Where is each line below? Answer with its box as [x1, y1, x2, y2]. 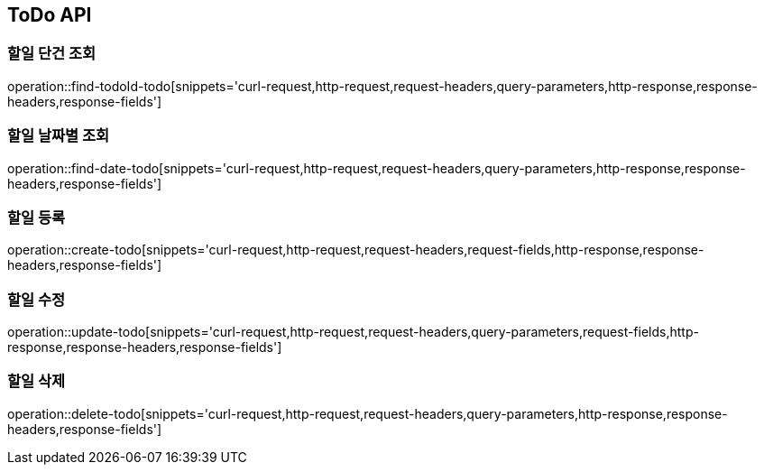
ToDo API [7, 4, 92, 26]
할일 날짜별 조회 [7, 126, 110, 145]
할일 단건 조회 [7, 44, 97, 63]
